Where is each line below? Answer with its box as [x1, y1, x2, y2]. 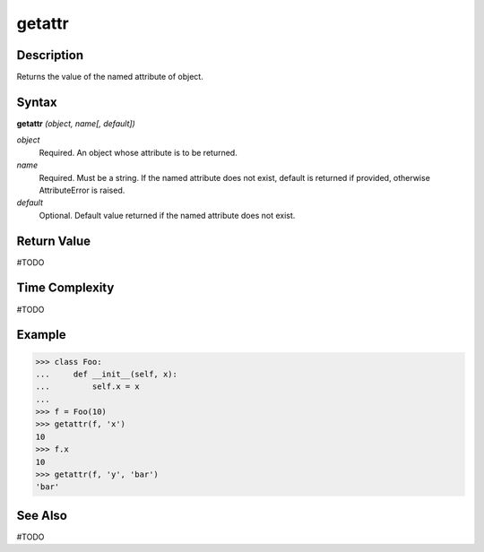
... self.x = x [35, 382, 141, 392]
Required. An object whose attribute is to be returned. [39, 147, 238, 158]
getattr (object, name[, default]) [16, 117, 136, 129]
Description [16, 47, 84, 63]
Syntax [16, 94, 57, 109]
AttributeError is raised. [39, 185, 125, 195]
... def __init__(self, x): [35, 368, 178, 379]
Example [16, 327, 66, 342]
